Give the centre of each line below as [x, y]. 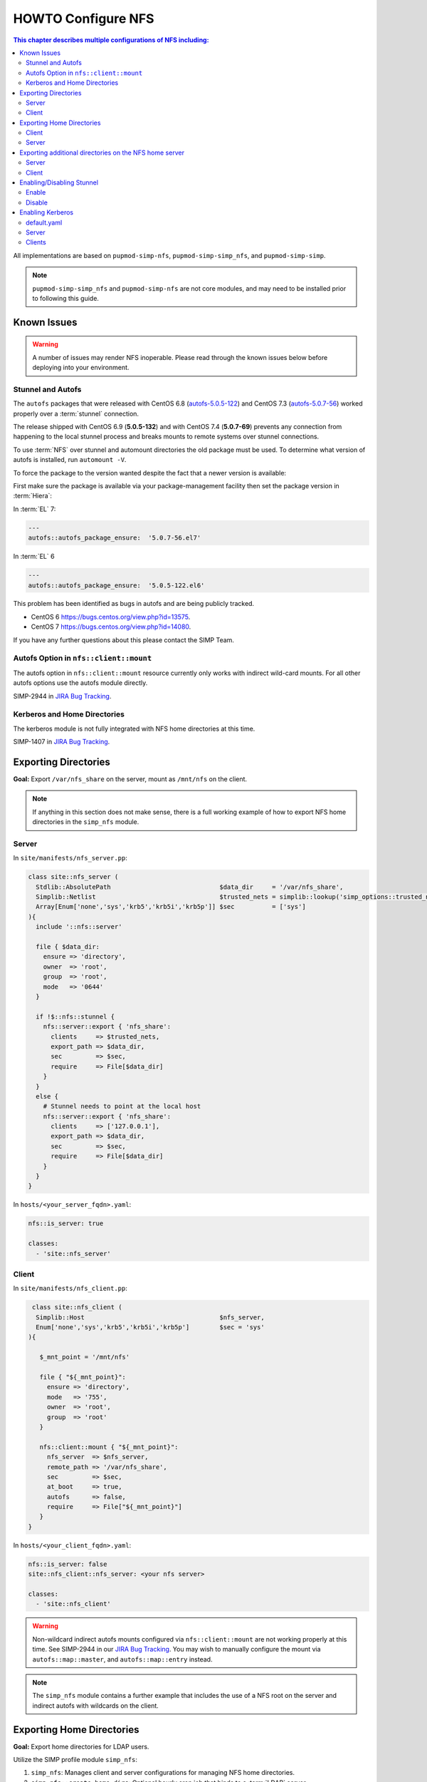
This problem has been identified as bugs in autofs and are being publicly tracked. [134, 604]
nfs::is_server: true [66, 1224]
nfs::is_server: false [68, 1564]
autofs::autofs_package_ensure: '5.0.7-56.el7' [115, 538]
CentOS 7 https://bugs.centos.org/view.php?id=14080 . [111, 627]
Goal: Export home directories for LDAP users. [81, 1746]
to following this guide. [66, 298]
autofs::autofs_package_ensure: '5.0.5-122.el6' [116, 585]
